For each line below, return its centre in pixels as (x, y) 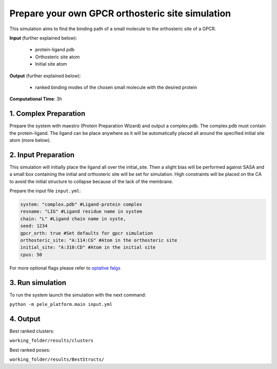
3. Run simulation (38, 283)
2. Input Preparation (42, 155)
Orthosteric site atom (57, 57)
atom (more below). (30, 140)
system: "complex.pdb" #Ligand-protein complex (81, 204)
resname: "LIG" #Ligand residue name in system (81, 212)
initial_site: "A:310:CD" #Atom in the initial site (88, 248)
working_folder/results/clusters (52, 341)
